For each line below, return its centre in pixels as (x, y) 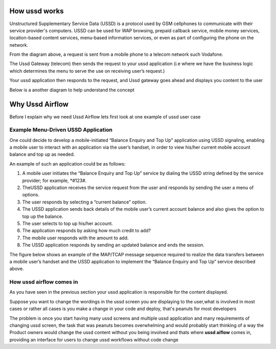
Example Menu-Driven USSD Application (61, 130)
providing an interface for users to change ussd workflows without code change (94, 340)
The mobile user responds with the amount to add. (75, 238)
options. (31, 195)
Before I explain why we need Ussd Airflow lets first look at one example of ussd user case (105, 117)
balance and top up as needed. (42, 154)
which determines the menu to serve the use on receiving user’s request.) (87, 71)
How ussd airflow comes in (44, 282)
